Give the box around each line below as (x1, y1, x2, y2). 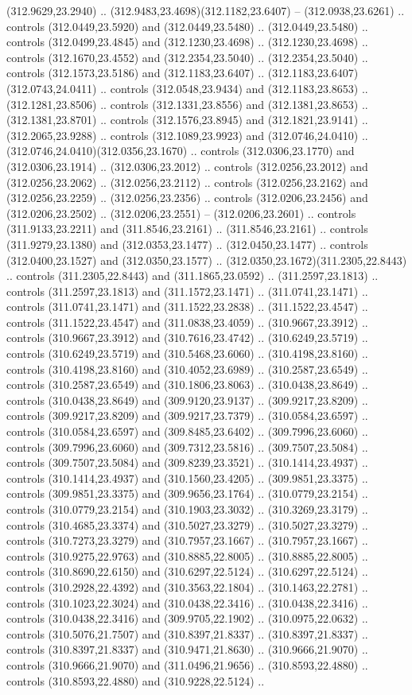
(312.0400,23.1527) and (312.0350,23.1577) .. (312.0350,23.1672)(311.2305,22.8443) (6, 251, 407, 268)
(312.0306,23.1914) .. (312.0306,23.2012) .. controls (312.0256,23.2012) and (6, 157, 368, 174)
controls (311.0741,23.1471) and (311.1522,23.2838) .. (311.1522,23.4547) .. (6, 298, 368, 315)
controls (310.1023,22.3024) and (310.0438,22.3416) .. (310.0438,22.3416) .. (6, 594, 368, 611)
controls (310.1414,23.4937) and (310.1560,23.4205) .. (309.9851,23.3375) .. (6, 469, 368, 486)
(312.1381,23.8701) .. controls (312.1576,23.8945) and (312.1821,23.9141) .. (6, 111, 368, 128)
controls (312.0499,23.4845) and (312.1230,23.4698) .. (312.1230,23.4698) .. (6, 33, 368, 50)
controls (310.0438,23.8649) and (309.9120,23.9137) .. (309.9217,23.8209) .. (6, 391, 368, 408)
